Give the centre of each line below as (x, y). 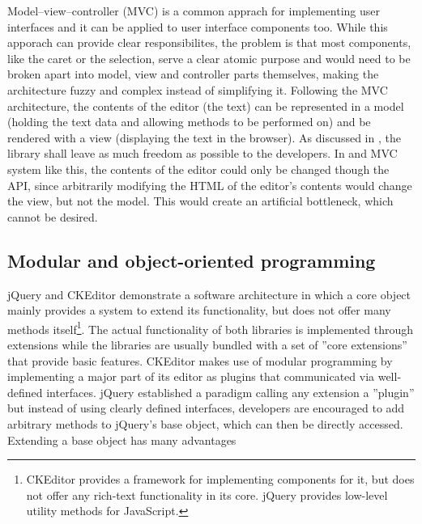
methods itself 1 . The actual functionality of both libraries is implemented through (210, 327)
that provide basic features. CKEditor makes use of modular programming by (200, 360)
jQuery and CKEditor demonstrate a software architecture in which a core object (209, 294)
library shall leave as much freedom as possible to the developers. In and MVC (202, 153)
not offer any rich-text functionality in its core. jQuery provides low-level (207, 494)
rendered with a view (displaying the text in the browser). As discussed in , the (204, 137)
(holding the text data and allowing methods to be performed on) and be (189, 122)
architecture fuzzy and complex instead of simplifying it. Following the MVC (198, 89)
